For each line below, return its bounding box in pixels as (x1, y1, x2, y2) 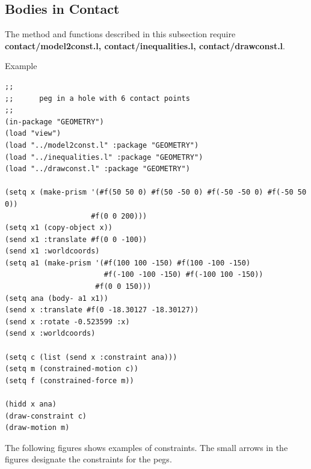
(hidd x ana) (5, 400, 57, 409)
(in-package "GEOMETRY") (5, 117, 104, 126)
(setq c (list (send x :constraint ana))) (5, 353, 177, 362)
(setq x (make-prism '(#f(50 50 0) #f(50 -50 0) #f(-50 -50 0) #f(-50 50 (5, 188, 307, 197)
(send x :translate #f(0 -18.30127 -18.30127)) (5, 306, 199, 315)
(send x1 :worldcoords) (5, 247, 100, 256)
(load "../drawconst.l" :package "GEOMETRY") (5, 165, 190, 174)
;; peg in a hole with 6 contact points (5, 94, 190, 103)
